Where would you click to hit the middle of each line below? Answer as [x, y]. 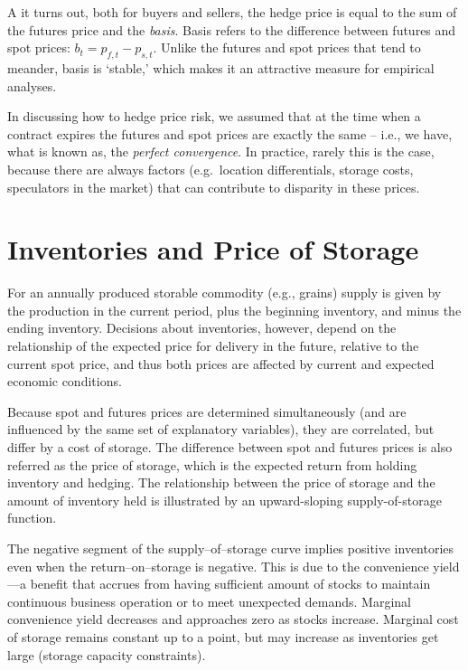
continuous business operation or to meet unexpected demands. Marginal [209, 601]
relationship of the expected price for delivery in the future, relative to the [213, 346]
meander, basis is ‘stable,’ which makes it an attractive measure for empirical [221, 67]
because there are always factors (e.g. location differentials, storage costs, [211, 169]
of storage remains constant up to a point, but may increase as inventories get [223, 636]
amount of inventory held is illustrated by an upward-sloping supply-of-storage [225, 500]
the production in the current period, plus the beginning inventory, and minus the [234, 310]
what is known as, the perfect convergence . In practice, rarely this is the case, [221, 151]
